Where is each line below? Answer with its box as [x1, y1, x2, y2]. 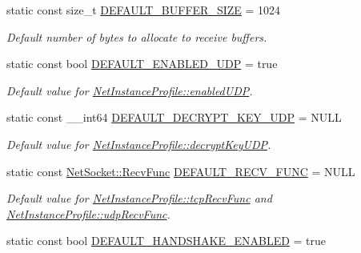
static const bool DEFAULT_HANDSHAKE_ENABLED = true [6, 232, 327, 249]
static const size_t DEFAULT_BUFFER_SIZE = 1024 [6, 2, 281, 18]
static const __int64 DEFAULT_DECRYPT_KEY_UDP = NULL [6, 109, 342, 126]
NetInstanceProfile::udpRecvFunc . [6, 205, 170, 222]
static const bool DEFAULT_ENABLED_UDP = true [6, 55, 278, 72]
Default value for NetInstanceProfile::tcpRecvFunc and [6, 190, 272, 207]
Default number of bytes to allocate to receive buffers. [6, 28, 267, 45]
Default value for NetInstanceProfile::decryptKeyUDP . [6, 135, 271, 152]
